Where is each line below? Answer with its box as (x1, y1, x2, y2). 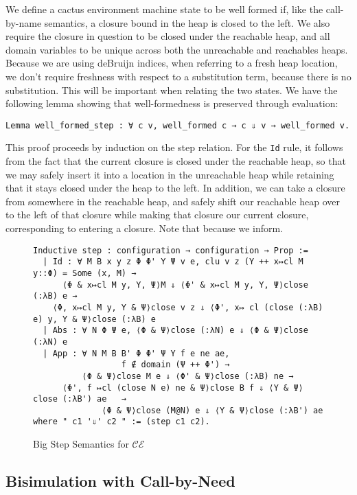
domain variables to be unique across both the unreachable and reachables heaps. (5, 42, 348, 56)
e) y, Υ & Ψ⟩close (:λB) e (33, 314, 156, 324)
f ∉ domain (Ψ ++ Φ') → (121, 360, 230, 370)
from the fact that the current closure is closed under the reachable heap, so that (5, 154, 346, 168)
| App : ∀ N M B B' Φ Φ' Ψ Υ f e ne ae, (43, 348, 230, 358)
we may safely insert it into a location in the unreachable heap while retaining (5, 167, 334, 181)
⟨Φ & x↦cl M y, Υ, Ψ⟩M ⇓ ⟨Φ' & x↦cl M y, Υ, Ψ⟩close (62, 279, 308, 290)
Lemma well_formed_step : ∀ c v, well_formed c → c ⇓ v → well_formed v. (5, 120, 350, 130)
